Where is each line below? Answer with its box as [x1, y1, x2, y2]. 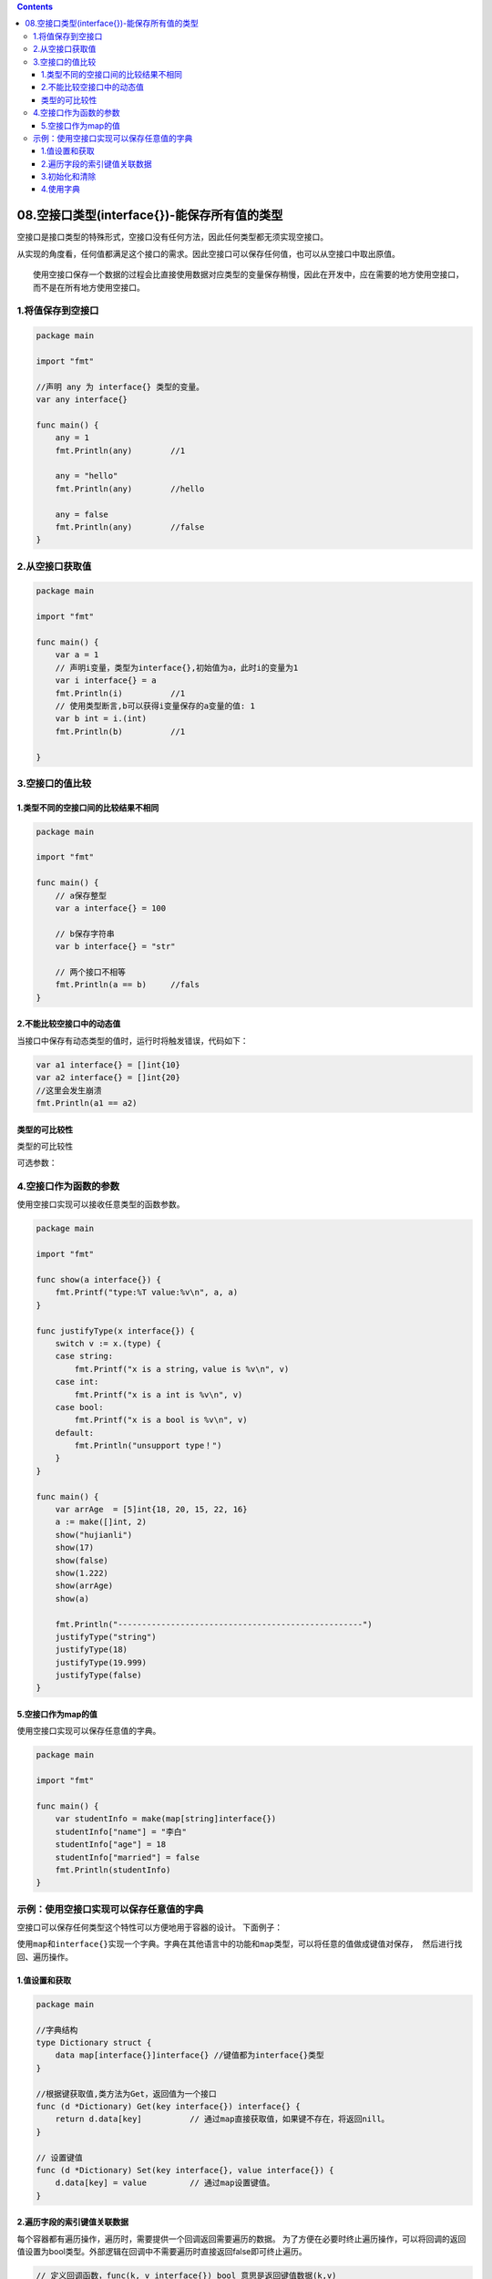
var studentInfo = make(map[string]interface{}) [55, 1814, 277, 1824]
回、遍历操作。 [16, 1952, 73, 1962]
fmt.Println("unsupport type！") [74, 1440, 222, 1451]
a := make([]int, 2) [55, 1517, 148, 1527]
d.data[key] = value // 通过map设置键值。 [55, 2178, 275, 2188]
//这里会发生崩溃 [36, 1085, 102, 1096]
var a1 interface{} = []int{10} [36, 1059, 181, 1070]
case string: [55, 1351, 114, 1362]
